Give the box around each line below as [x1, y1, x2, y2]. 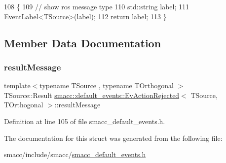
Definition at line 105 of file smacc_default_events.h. [4, 116, 165, 126]
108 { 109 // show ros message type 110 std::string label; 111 [4, 1, 189, 11]
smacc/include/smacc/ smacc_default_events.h [4, 149, 146, 160]
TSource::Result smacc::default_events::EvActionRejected [4, 90, 180, 100]
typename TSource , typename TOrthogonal [39, 80, 174, 91]
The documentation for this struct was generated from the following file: [4, 132, 223, 143]
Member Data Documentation [4, 35, 161, 50]
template [4, 80, 31, 91]
